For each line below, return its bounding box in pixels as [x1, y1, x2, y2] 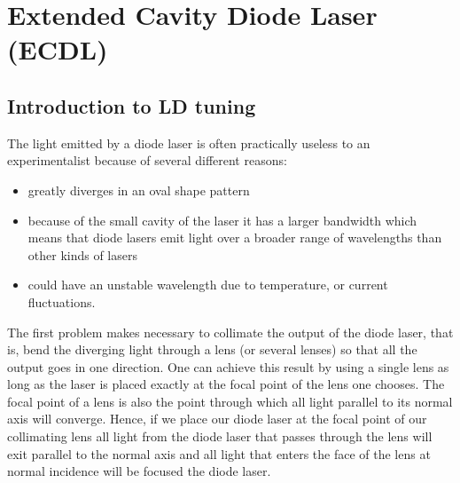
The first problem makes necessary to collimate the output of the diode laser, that [7, 322, 454, 341]
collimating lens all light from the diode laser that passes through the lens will [7, 427, 433, 446]
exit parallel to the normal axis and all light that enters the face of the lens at [7, 444, 431, 463]
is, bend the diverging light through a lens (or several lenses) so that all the [7, 340, 417, 359]
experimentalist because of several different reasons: [7, 151, 287, 170]
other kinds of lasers [27, 245, 137, 264]
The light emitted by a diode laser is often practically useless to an [7, 133, 370, 152]
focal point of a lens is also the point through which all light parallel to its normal [7, 392, 453, 410]
